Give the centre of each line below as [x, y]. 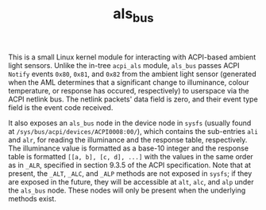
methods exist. [33, 198]
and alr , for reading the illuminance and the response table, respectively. [128, 139]
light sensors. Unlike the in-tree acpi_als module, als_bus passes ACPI [124, 65]
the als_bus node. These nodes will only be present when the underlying [127, 190]
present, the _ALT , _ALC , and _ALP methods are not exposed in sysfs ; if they [130, 173]
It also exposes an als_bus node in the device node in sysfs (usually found [130, 123]
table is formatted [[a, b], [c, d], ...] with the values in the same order [131, 156]
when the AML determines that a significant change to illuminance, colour [129, 82]
